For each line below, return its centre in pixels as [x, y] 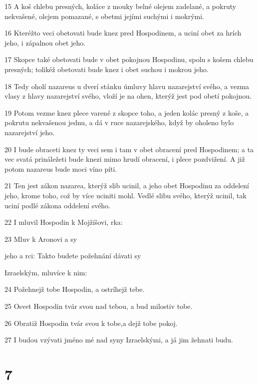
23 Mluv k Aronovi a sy [41, 239]
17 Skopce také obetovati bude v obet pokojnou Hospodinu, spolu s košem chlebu [129, 59]
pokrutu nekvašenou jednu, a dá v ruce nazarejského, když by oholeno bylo [119, 122]
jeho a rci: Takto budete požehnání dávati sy [73, 256]
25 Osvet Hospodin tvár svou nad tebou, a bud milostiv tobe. [99, 306]
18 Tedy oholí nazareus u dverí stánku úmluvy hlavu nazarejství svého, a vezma [127, 86]
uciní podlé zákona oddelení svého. [58, 205]
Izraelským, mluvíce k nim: [46, 272]
